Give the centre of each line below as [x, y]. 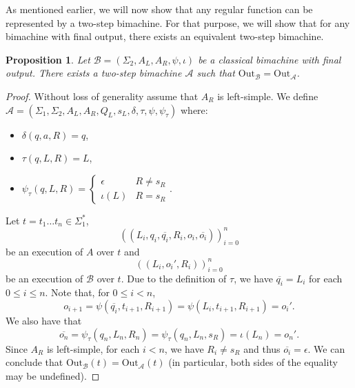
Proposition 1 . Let [48, 59]
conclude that [34, 362]
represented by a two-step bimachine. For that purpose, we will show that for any [178, 22]
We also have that [44, 320]
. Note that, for [77, 292]
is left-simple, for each [93, 348]
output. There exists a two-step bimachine [94, 73]
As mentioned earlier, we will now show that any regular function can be [159, 9]
